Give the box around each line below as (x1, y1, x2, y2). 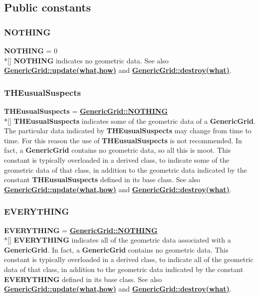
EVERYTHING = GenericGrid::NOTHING (4, 225, 158, 235)
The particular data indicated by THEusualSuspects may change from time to (4, 125, 252, 136)
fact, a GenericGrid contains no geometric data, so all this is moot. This (4, 145, 231, 155)
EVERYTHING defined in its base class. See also (4, 274, 162, 284)
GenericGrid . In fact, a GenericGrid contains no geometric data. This (4, 244, 229, 255)
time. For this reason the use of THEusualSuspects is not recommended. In (4, 135, 242, 145)
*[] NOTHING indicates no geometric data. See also (4, 55, 169, 65)
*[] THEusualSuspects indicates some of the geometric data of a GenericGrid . (4, 115, 256, 126)
